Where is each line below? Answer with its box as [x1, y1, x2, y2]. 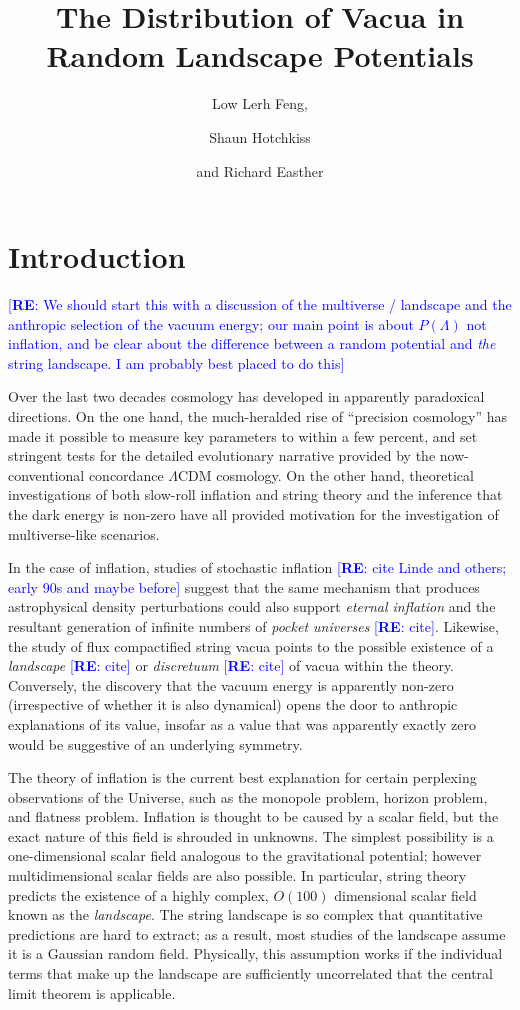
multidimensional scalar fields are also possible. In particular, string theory [8, 865, 467, 886]
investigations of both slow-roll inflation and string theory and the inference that [8, 484, 503, 505]
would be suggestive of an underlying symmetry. [8, 733, 303, 754]
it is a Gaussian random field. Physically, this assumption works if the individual [8, 943, 503, 964]
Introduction [8, 236, 186, 277]
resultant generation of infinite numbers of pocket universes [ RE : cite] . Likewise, [8, 615, 499, 636]
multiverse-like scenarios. [8, 523, 160, 544]
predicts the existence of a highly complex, [8, 884, 269, 905]
